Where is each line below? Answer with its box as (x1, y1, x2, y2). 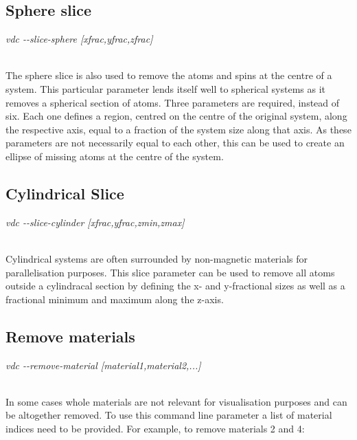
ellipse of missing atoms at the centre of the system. (5, 148, 224, 163)
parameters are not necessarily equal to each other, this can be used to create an (5, 135, 345, 150)
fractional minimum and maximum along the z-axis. (5, 291, 224, 306)
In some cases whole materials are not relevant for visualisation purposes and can (5, 394, 347, 408)
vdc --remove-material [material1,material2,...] (5, 357, 201, 372)
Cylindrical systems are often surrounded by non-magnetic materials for (5, 251, 308, 265)
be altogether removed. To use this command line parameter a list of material (5, 408, 332, 422)
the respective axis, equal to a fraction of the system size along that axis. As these (5, 122, 352, 136)
